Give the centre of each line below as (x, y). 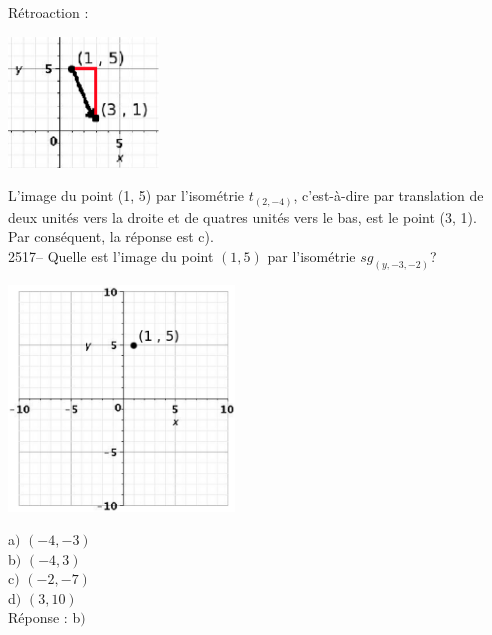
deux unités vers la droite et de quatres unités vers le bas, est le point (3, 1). (242, 216)
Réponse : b (44, 617)
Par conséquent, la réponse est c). (111, 236)
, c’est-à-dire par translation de (388, 195)
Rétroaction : (48, 12)
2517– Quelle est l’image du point (111, 255)
